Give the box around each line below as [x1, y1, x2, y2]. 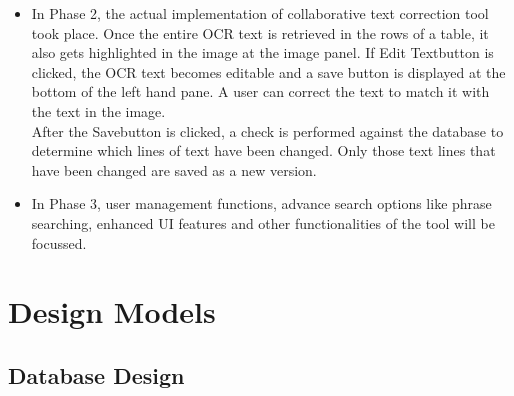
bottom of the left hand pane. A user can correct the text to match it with [31, 81, 490, 102]
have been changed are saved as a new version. [31, 159, 317, 180]
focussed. [31, 232, 87, 253]
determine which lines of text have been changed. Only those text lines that [31, 140, 496, 161]
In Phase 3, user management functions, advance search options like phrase [31, 193, 492, 214]
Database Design [8, 359, 185, 390]
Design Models [8, 291, 216, 332]
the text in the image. [31, 100, 166, 121]
